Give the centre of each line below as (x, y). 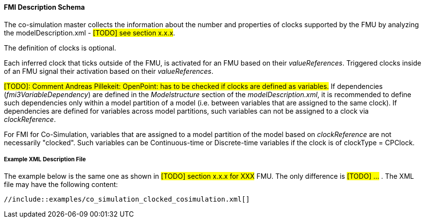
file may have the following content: (61, 185)
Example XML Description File (45, 159)
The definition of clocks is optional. (60, 48)
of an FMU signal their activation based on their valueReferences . (109, 71)
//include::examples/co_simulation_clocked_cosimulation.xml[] (127, 199)
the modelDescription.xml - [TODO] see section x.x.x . (90, 33)
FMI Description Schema (44, 7)
